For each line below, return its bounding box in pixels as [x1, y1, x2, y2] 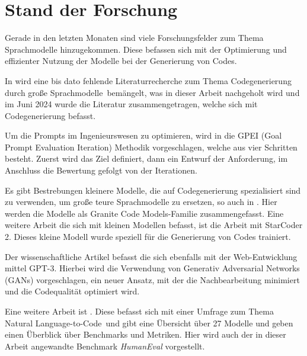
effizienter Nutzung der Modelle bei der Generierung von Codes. [5, 54, 237, 67]
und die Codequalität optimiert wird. [5, 285, 140, 297]
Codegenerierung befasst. [5, 109, 96, 121]
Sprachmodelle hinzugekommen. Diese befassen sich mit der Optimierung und [5, 43, 287, 55]
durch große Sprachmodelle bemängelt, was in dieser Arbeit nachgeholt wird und [5, 86, 300, 98]
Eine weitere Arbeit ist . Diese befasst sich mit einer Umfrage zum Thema [5, 305, 274, 317]
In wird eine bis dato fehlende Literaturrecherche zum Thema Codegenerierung [5, 74, 292, 86]
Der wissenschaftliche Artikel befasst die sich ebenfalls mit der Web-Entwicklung [5, 250, 298, 262]
